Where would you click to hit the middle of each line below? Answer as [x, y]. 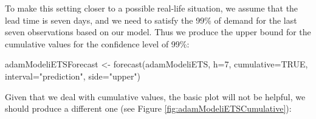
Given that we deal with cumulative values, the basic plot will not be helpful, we [155, 96]
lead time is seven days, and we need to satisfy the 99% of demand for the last [151, 20]
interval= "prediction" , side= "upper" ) [73, 76]
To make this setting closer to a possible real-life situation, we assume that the [152, 8]
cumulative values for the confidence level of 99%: [97, 43]
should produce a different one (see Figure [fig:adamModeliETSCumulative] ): [148, 108]
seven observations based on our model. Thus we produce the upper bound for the [158, 32]
